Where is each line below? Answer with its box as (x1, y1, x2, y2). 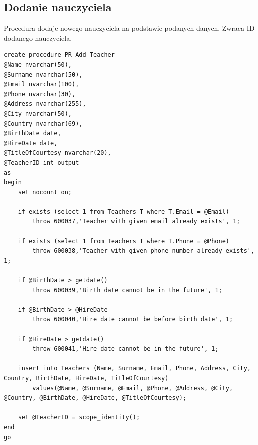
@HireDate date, (4, 139, 58, 147)
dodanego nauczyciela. (4, 32, 72, 43)
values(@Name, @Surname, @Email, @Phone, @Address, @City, (32, 384, 233, 392)
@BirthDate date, (4, 130, 61, 137)
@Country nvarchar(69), (4, 120, 83, 127)
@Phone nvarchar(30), (4, 90, 76, 98)
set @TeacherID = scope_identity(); (18, 414, 140, 421)
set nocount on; (18, 188, 72, 196)
